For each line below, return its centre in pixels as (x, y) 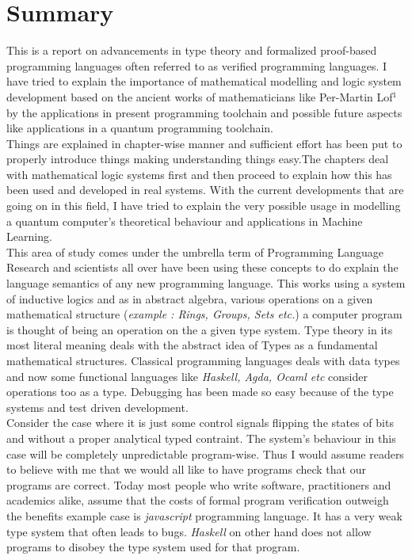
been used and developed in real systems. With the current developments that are (205, 190)
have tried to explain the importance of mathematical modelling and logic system (204, 81)
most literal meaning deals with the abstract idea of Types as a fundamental (192, 345)
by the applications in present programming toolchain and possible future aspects (204, 112)
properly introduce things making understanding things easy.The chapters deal (198, 159)
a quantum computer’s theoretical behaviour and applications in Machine (185, 221)
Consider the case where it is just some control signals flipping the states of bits (200, 423)
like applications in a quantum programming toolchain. (140, 128)
